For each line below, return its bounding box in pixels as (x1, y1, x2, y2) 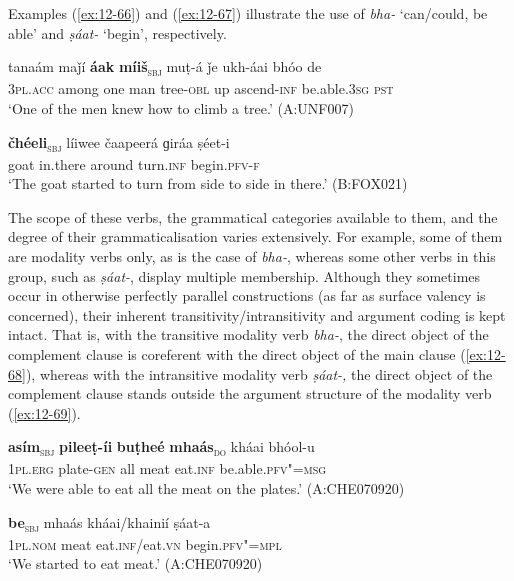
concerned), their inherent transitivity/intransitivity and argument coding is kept (8, 304, 506, 325)
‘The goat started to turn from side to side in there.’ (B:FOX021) (8, 173, 408, 194)
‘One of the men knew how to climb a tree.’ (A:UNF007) (8, 97, 354, 118)
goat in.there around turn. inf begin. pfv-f (8, 153, 260, 174)
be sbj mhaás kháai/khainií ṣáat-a (8, 511, 211, 535)
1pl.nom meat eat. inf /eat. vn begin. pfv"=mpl (8, 533, 282, 554)
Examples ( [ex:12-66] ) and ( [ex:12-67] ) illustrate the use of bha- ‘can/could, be (8, 3, 488, 23)
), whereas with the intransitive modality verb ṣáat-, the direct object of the (25, 363, 493, 384)
